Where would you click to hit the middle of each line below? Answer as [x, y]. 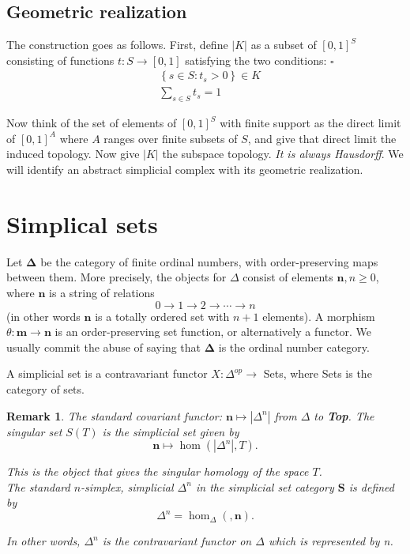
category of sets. [45, 388]
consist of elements [288, 277]
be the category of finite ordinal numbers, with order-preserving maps [209, 261]
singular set [34, 431]
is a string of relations [102, 292]
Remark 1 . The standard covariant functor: [114, 415]
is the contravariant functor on [177, 541]
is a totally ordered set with [162, 316]
